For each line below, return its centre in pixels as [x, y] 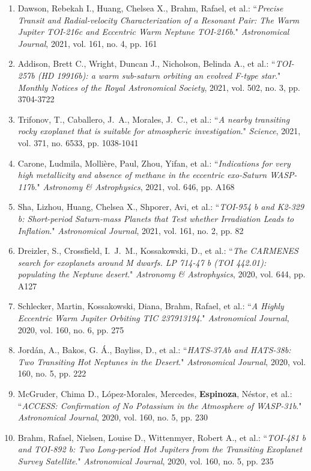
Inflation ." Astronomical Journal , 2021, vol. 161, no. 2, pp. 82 [131, 230]
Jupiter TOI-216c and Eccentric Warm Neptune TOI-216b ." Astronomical [153, 32]
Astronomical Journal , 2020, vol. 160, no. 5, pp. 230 [113, 417]
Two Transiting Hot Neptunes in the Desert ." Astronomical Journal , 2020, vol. [162, 361]
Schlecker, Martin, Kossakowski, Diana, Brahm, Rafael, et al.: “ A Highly [151, 306]
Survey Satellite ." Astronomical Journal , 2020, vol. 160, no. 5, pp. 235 [146, 461]
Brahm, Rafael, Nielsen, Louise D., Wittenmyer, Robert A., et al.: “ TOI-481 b [162, 437]
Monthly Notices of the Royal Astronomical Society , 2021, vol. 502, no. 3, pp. [159, 87]
